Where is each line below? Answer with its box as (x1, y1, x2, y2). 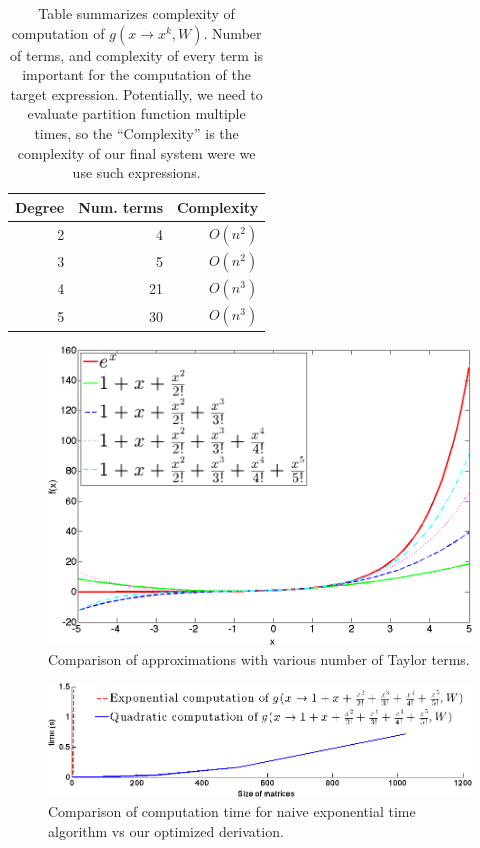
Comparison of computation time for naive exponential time (48, 801, 416, 822)
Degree (15, 196, 65, 217)
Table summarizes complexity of (38, 3, 235, 23)
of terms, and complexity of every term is (10, 44, 264, 65)
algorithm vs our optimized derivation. (48, 820, 284, 841)
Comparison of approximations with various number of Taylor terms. (48, 648, 470, 669)
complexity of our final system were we (17, 142, 256, 163)
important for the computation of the (22, 64, 251, 85)
